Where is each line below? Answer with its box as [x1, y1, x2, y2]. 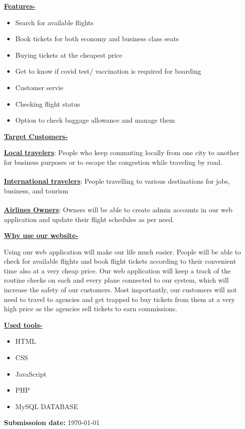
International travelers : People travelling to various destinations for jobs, [4, 176, 230, 186]
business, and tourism [4, 185, 68, 195]
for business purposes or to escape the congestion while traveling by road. [4, 157, 223, 167]
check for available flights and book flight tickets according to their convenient [4, 256, 236, 266]
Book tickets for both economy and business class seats [15, 33, 179, 44]
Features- [4, 1, 35, 11]
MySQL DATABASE [15, 401, 78, 411]
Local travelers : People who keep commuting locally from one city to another [4, 147, 240, 158]
